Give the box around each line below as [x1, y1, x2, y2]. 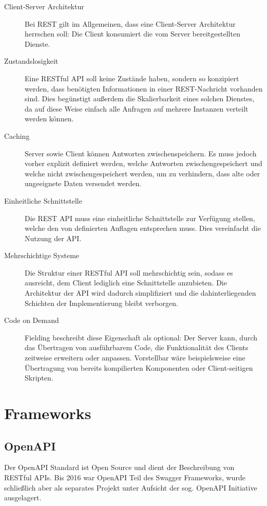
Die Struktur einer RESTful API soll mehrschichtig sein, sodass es [25, 267, 233, 278]
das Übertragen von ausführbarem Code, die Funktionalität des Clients [25, 342, 249, 353]
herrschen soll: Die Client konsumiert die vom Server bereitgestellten [25, 28, 240, 39]
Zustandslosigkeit [4, 56, 59, 66]
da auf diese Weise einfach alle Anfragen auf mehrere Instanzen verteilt [25, 103, 249, 114]
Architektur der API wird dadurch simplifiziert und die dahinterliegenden [25, 287, 256, 298]
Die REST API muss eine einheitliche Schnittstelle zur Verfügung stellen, [25, 212, 255, 223]
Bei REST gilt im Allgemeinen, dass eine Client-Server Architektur [25, 18, 236, 29]
